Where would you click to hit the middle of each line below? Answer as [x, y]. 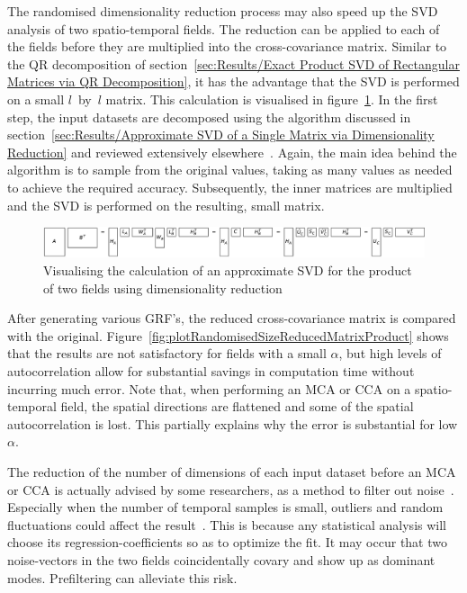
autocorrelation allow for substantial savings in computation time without [211, 371]
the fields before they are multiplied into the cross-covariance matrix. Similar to [227, 46]
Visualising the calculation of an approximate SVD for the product [228, 270]
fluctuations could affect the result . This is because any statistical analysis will [227, 524]
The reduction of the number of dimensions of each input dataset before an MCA [232, 472]
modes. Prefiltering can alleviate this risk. [122, 577]
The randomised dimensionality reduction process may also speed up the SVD [223, 11]
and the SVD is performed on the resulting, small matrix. [166, 205]
